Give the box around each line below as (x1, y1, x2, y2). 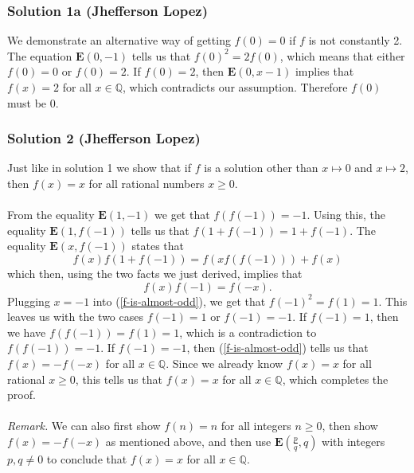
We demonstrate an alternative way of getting (7, 32, 231, 49)
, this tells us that (75, 370, 162, 387)
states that (131, 237, 184, 254)
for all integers (221, 417, 291, 434)
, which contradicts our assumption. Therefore (123, 79, 348, 95)
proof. (7, 386, 36, 403)
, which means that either (279, 47, 405, 64)
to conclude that (46, 450, 127, 467)
